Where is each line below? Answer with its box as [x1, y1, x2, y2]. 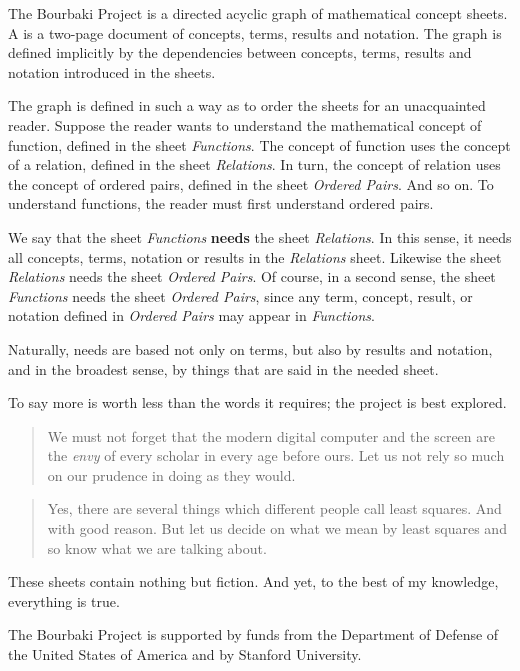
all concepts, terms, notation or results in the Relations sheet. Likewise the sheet [8, 246, 502, 267]
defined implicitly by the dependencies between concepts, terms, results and [8, 42, 472, 63]
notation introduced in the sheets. [8, 61, 216, 82]
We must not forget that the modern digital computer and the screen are [47, 425, 495, 446]
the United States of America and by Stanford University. [8, 644, 362, 665]
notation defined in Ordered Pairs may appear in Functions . [8, 305, 375, 326]
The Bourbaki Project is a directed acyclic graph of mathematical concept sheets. [8, 3, 508, 23]
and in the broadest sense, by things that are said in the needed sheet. [8, 358, 439, 379]
